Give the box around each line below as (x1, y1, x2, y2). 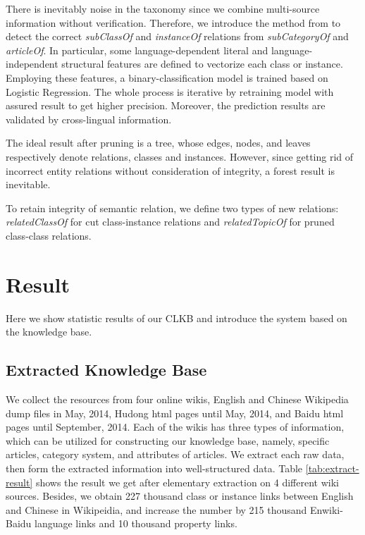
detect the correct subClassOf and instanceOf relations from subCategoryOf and (6, 29, 349, 44)
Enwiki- (310, 502, 343, 517)
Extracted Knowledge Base (6, 359, 207, 381)
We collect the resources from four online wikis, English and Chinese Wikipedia (6, 392, 349, 407)
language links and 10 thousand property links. (35, 516, 237, 531)
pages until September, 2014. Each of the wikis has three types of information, (6, 419, 345, 434)
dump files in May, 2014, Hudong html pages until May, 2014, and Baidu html (6, 405, 344, 420)
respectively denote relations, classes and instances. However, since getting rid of (6, 149, 354, 164)
